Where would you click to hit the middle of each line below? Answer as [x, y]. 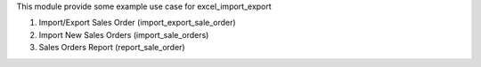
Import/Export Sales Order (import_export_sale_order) [137, 23]
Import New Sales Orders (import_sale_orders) [124, 34]
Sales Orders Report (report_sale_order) [112, 48]
